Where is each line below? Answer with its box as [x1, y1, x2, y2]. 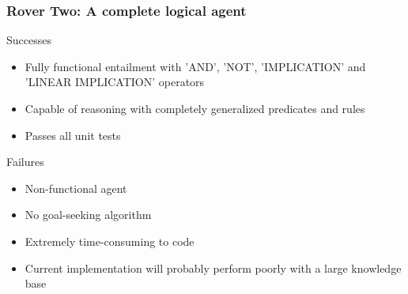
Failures [6, 153, 44, 170]
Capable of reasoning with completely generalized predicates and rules [25, 100, 365, 116]
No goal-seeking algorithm [25, 206, 152, 223]
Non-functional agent [25, 179, 127, 196]
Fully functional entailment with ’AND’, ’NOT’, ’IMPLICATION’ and [25, 58, 366, 74]
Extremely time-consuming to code [25, 232, 195, 249]
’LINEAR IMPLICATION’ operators [25, 73, 205, 90]
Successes [6, 32, 51, 48]
